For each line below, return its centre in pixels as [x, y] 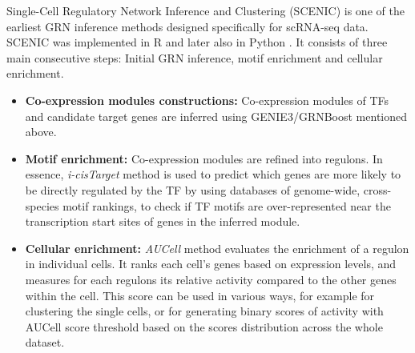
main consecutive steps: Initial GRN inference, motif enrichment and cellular [195, 57]
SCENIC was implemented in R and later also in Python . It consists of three [197, 42]
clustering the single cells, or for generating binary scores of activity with [204, 311]
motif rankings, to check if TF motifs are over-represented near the [227, 205]
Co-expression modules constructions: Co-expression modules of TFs [207, 100]
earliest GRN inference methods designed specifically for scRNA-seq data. [187, 26]
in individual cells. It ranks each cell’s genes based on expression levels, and [211, 264]
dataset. [45, 342]
